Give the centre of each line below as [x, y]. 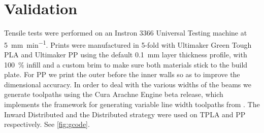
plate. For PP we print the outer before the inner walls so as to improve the [122, 74]
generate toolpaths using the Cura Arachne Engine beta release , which [114, 94]
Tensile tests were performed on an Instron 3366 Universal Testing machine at [126, 33]
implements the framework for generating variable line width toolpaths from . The [132, 104]
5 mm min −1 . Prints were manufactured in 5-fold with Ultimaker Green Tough [128, 44]
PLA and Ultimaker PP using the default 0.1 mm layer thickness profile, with [126, 54]
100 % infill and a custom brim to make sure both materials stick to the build [126, 64]
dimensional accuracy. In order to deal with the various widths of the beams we [128, 84]
